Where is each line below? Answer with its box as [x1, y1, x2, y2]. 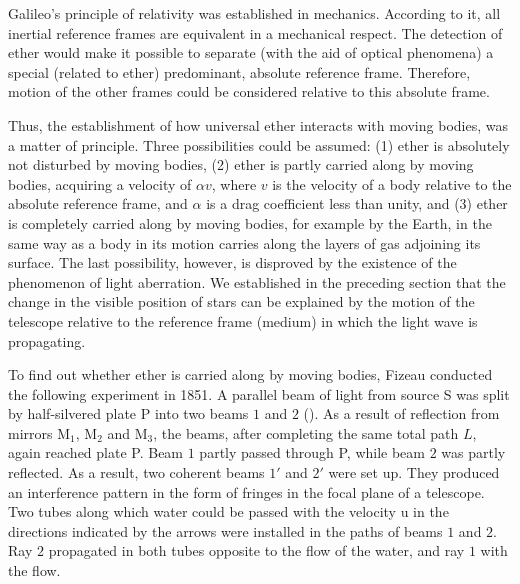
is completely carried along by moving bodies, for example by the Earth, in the [8, 212, 492, 233]
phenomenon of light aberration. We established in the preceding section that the [8, 271, 506, 292]
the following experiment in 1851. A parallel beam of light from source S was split [8, 383, 510, 404]
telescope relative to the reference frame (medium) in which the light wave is [8, 310, 478, 331]
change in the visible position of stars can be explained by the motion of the [8, 291, 475, 312]
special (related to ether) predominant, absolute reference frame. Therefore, [8, 61, 471, 82]
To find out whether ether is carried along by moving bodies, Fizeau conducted [8, 364, 493, 385]
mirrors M [8, 422, 71, 443]
